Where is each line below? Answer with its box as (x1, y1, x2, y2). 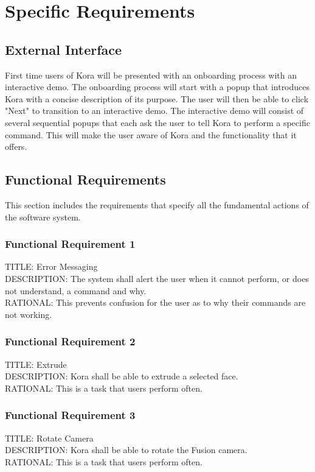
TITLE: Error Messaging (5, 260, 98, 273)
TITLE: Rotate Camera (5, 431, 94, 444)
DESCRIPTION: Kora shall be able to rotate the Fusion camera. (5, 443, 247, 456)
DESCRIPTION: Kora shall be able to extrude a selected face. (5, 370, 238, 382)
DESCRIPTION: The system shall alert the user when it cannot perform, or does (5, 272, 309, 284)
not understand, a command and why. (5, 284, 147, 297)
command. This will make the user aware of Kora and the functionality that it (5, 128, 297, 141)
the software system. (5, 210, 81, 223)
